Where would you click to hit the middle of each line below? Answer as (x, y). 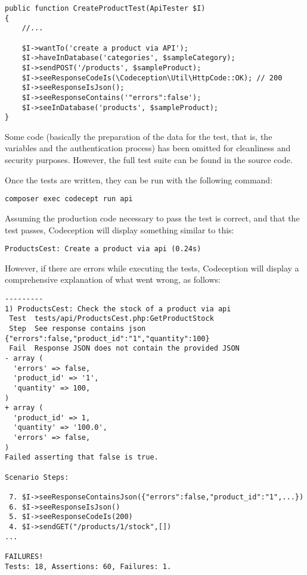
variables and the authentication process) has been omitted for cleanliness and (148, 148)
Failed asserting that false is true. (82, 457)
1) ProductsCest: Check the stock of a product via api (118, 309)
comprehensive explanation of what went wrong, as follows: (113, 279)
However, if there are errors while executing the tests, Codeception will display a (152, 268)
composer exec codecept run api (69, 199)
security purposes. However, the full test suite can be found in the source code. (149, 160)
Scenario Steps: (37, 477)
